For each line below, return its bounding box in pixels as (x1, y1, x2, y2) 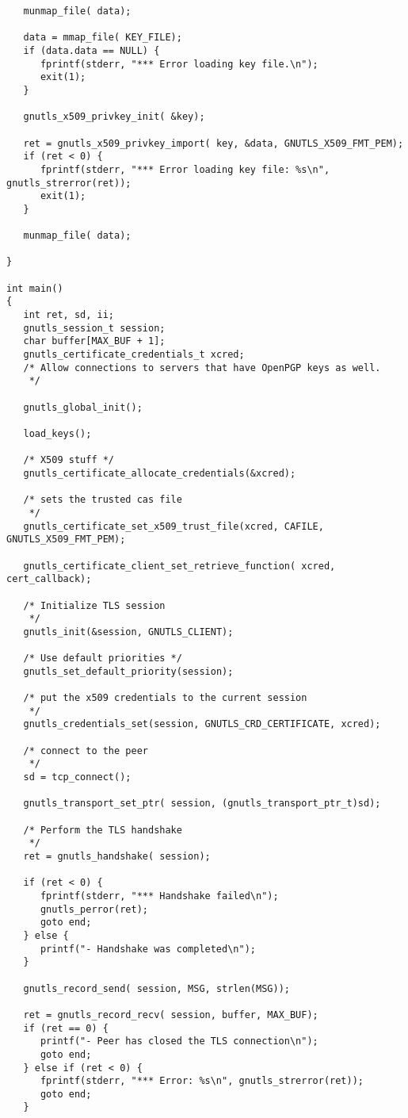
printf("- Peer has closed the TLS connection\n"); (40, 1036, 318, 1047)
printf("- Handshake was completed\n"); (40, 943, 256, 955)
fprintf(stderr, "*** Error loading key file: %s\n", (40, 163, 330, 175)
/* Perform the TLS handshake (23, 824, 182, 836)
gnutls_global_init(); (23, 401, 143, 413)
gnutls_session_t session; (23, 322, 166, 334)
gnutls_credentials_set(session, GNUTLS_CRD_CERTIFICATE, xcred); (23, 718, 381, 730)
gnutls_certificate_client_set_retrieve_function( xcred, (23, 560, 336, 572)
